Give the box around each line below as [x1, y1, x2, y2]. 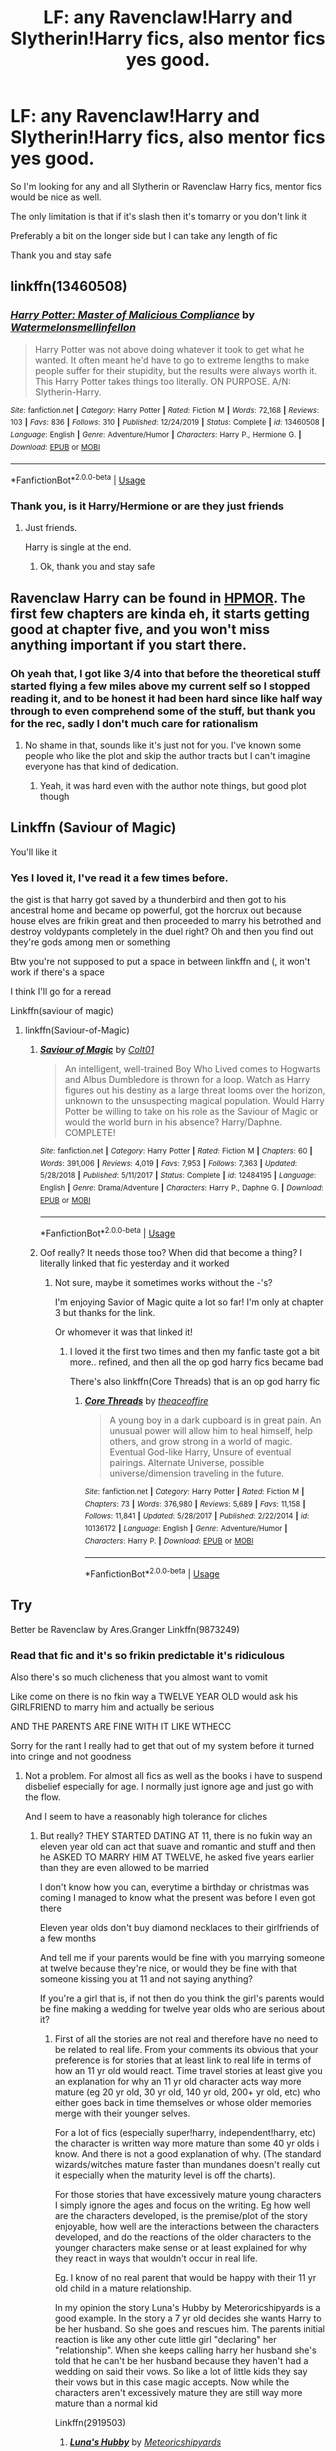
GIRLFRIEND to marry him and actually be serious [10, 1701, 215, 1713]
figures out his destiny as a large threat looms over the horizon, [64, 1084, 326, 1096]
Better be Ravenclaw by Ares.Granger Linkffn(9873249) [10, 1623, 240, 1635]
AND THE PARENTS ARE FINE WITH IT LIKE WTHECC [10, 1720, 232, 1732]
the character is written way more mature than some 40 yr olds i [54, 2137, 320, 2149]
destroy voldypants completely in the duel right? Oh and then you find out [10, 926, 314, 937]
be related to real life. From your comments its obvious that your [54, 2043, 319, 2055]
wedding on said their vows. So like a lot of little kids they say [54, 2365, 308, 2377]
